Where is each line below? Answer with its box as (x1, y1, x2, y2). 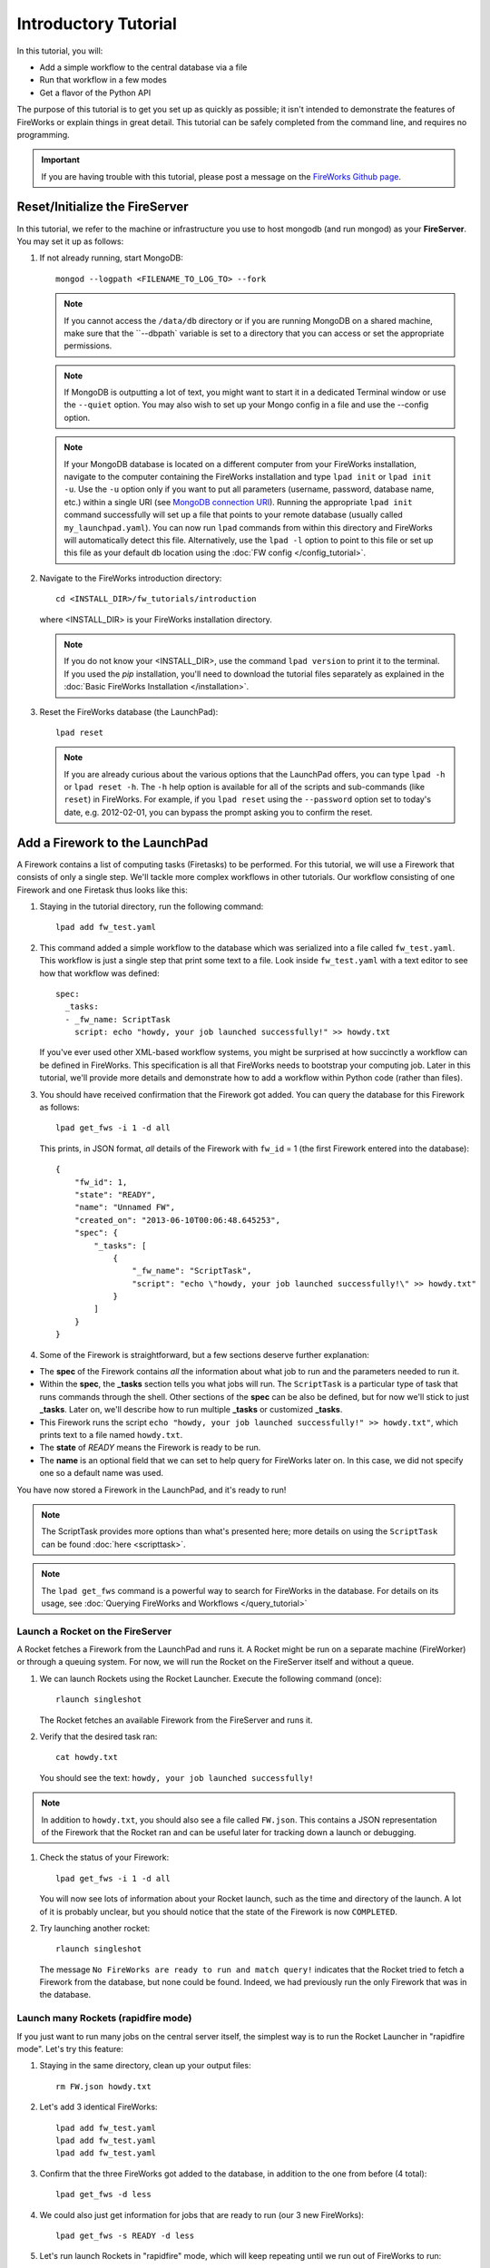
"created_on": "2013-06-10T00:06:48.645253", (73, 1215, 281, 1225)
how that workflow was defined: (39, 967, 160, 979)
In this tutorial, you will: (16, 45, 103, 56)
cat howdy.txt (55, 1752, 118, 1763)
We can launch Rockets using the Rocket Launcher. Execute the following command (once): (39, 1673, 382, 1684)
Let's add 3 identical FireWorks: (39, 2101, 158, 2113)
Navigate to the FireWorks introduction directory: (39, 572, 222, 583)
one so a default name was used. (39, 1468, 163, 1479)
